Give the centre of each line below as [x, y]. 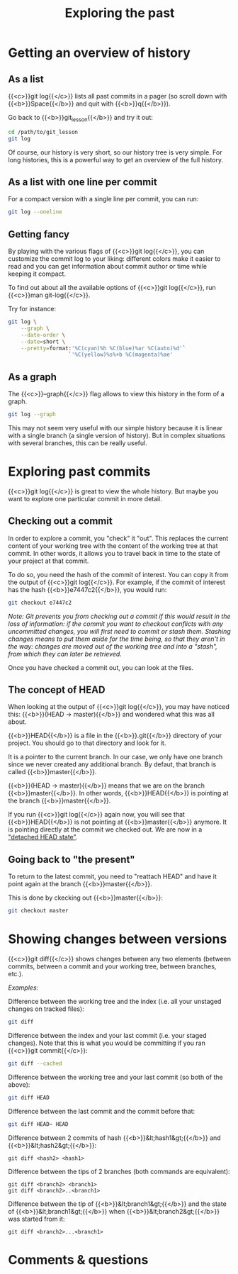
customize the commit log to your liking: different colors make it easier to [114, 259]
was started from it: [36, 1219]
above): [19, 1084]
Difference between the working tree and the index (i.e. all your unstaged [115, 1002]
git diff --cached [35, 1063]
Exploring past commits [79, 472]
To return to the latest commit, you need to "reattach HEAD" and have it [112, 876]
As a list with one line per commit [83, 182]
